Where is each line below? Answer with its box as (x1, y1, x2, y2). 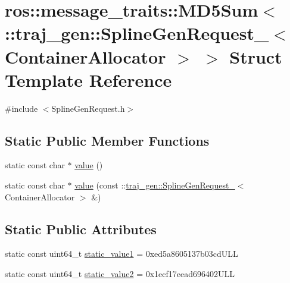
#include (5, 102, 38, 114)
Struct (229, 44, 282, 68)
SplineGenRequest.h (51, 102, 125, 114)
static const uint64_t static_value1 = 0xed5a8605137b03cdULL (5, 247, 238, 260)
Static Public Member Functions (5, 131, 210, 149)
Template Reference (5, 67, 172, 92)
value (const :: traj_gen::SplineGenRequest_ (74, 179, 235, 191)
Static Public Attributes (5, 219, 157, 238)
